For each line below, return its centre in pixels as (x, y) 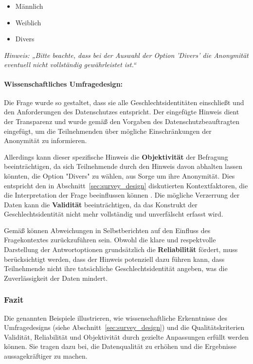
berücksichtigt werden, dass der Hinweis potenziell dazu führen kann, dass (114, 259)
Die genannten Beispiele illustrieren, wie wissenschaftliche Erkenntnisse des (116, 318)
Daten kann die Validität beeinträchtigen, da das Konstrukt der (101, 204)
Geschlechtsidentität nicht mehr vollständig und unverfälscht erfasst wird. (114, 214)
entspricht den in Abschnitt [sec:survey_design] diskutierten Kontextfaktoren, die (126, 185)
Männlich (29, 6)
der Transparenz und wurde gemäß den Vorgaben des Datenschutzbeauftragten (122, 121)
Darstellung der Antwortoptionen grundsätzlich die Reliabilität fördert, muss (121, 249)
